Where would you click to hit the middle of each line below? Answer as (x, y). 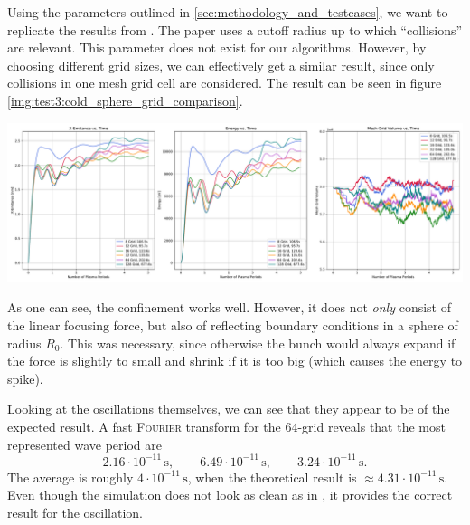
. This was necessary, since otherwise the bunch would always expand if (258, 343)
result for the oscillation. (75, 512)
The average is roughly (70, 477)
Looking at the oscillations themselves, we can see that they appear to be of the (229, 409)
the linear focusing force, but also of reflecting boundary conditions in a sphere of (233, 325)
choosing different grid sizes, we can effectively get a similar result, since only (221, 65)
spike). (25, 378)
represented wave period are (85, 444)
